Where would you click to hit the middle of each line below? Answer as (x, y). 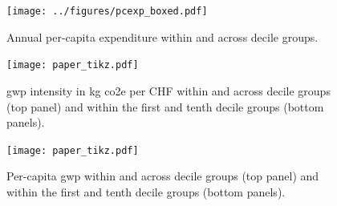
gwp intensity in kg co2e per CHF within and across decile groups (168, 90)
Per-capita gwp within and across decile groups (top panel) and (163, 176)
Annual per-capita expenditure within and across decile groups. (162, 36)
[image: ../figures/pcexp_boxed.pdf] (107, 11)
